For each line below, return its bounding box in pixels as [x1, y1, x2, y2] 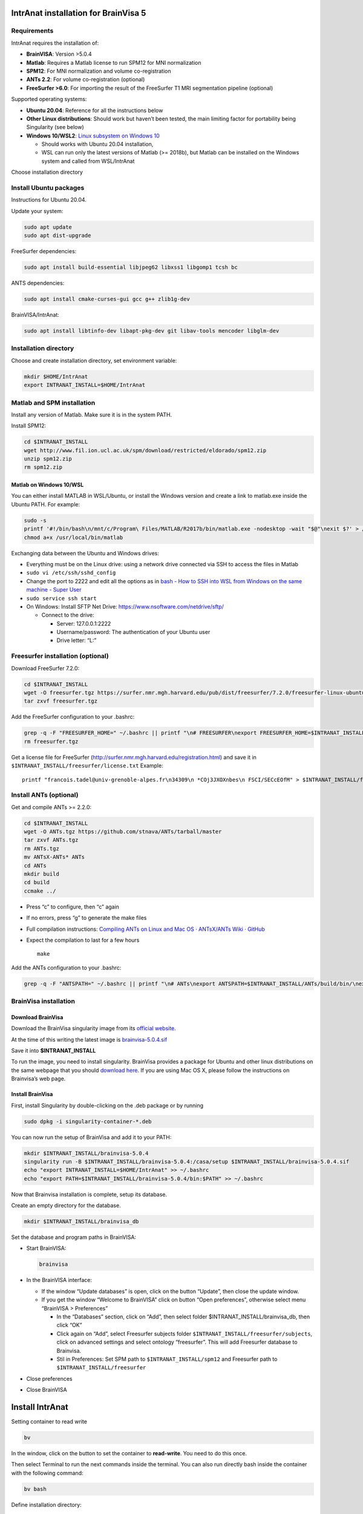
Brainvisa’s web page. [11, 1075, 66, 1082]
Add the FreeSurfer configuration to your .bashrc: [11, 713, 135, 721]
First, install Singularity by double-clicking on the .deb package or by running [11, 1102, 204, 1109]
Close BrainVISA [26, 1386, 67, 1393]
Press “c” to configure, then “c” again [26, 903, 119, 910]
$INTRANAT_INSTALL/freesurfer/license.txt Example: [11, 762, 163, 769]
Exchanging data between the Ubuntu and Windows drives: [11, 549, 160, 557]
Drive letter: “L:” [56, 636, 97, 644]
